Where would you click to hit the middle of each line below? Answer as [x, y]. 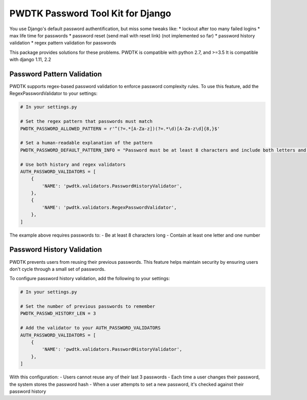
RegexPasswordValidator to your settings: [53, 93]
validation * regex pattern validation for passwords [63, 43]
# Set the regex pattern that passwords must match [86, 121]
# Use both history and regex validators [73, 164]
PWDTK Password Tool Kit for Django [90, 13]
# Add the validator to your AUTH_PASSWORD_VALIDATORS [90, 328]
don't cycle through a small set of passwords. [58, 269]
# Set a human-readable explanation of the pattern [86, 143]
